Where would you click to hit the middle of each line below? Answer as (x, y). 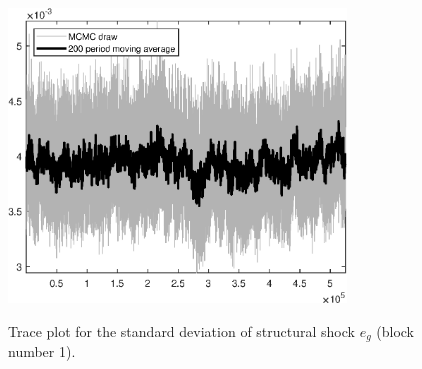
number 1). (42, 351)
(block (395, 330)
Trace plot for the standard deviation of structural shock (181, 330)
